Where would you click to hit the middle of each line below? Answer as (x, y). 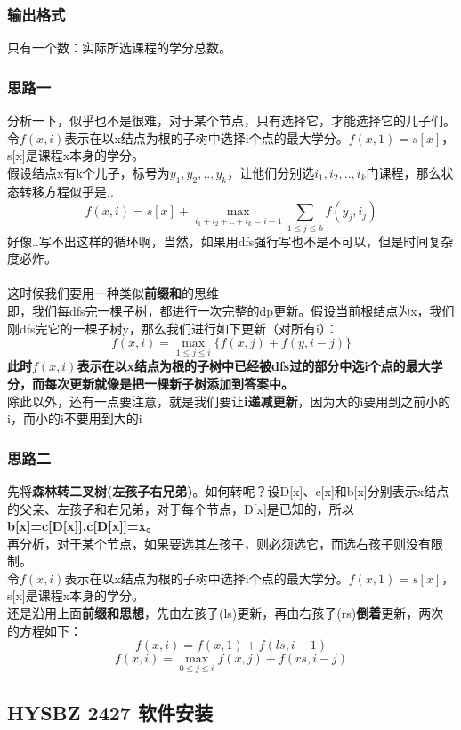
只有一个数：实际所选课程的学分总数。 (119, 48)
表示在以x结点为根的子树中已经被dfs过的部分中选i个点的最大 (254, 366)
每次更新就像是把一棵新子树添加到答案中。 (169, 383)
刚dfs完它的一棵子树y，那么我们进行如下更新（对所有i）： (173, 328)
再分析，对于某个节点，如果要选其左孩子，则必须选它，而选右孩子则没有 (219, 543)
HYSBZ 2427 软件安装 (110, 712)
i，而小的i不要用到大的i (75, 418)
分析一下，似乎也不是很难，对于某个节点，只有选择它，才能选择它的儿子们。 (231, 120)
